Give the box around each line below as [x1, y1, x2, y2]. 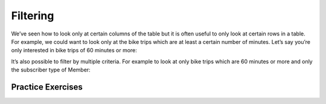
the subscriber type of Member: [11, 66, 91, 73]
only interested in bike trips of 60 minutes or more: [11, 47, 137, 54]
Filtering [11, 9, 54, 22]
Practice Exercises [11, 82, 83, 92]
